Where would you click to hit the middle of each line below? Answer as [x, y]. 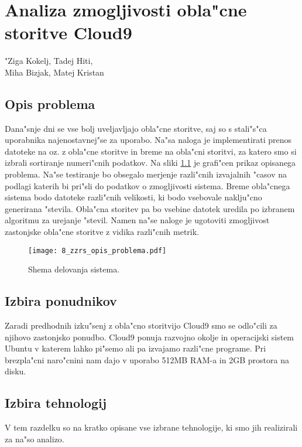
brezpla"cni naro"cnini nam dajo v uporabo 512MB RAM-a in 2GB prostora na [147, 359]
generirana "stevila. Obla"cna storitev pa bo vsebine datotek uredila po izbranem [150, 208]
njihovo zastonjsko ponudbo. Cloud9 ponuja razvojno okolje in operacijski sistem [150, 337]
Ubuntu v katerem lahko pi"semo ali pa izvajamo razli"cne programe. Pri [135, 348]
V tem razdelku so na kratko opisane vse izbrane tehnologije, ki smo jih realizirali [151, 427]
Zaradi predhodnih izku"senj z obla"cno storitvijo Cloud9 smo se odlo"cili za [141, 325]
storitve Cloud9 [68, 33]
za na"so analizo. [35, 439]
